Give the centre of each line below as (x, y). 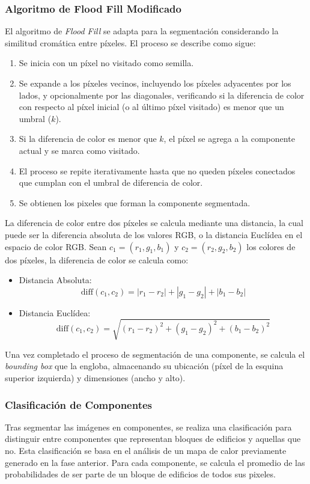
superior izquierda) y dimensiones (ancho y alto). (95, 378)
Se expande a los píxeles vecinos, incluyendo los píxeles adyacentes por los (155, 83)
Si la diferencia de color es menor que (88, 139)
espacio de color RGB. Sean (56, 246)
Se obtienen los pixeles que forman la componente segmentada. (135, 202)
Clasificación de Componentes (79, 404)
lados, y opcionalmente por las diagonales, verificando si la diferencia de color (162, 95)
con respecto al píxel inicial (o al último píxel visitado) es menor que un (151, 107)
